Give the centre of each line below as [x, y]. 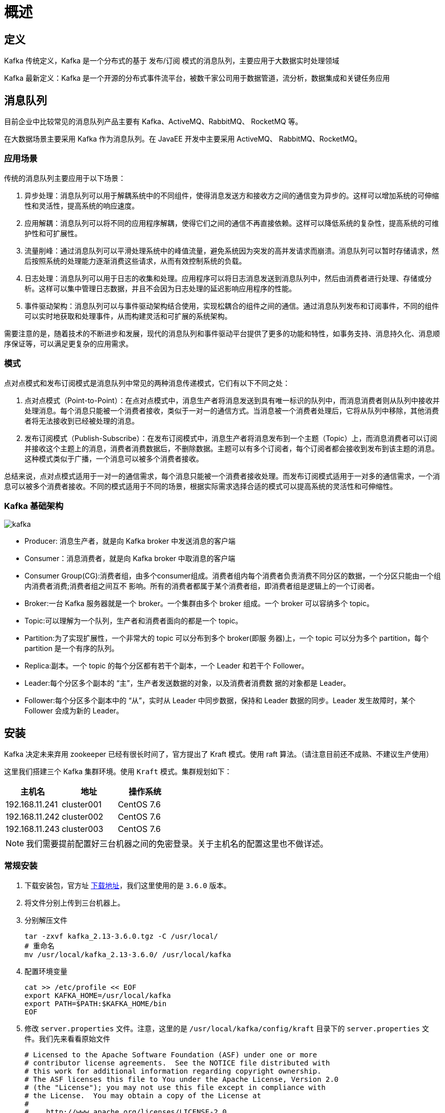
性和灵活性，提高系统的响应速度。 [82, 205]
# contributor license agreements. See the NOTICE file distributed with [177, 1063]
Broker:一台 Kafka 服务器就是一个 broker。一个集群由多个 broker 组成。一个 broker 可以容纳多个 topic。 [199, 604]
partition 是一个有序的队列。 [72, 648]
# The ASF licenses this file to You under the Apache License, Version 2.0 [182, 1079]
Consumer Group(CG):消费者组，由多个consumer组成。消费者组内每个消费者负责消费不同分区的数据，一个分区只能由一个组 [233, 576]
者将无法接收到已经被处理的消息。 [82, 421]
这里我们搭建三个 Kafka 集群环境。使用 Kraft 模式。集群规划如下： [118, 772]
